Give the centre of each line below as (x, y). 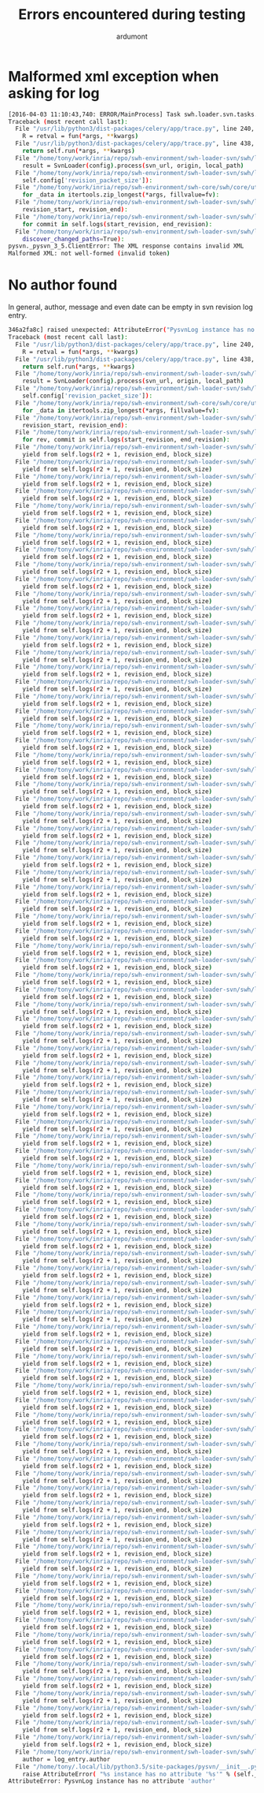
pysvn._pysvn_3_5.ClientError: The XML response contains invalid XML (126, 246)
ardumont (132, 36)
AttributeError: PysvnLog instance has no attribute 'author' (112, 1781)
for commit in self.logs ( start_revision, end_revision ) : (117, 224)
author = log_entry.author (66, 1759)
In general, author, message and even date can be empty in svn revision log (131, 307)
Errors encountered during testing (132, 15)
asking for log (54, 93)
